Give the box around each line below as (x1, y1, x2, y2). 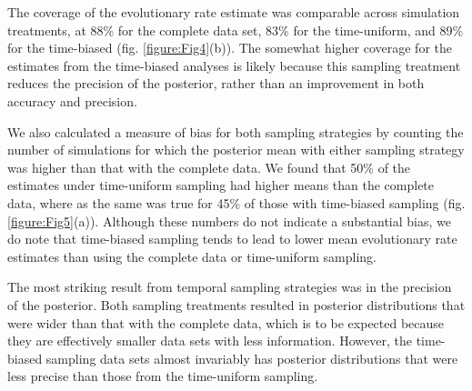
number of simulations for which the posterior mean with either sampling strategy (7, 140, 465, 159)
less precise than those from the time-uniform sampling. (7, 366, 318, 386)
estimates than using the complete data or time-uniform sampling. (7, 246, 377, 266)
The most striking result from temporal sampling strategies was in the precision (7, 277, 452, 296)
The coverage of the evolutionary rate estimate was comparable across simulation (7, 3, 460, 21)
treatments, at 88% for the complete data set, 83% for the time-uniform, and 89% (7, 20, 464, 39)
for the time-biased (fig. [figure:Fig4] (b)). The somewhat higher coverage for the (7, 38, 452, 57)
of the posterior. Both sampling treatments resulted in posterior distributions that (7, 295, 466, 314)
